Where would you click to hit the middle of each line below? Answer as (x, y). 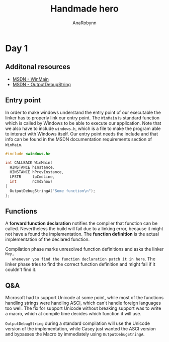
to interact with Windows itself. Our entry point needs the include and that (82, 133)
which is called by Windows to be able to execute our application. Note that (83, 123)
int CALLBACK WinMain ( (29, 163)
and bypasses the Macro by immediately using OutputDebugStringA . (75, 334)
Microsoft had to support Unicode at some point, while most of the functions (84, 298)
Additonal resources (38, 67)
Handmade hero (84, 9)
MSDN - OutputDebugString (42, 84)
